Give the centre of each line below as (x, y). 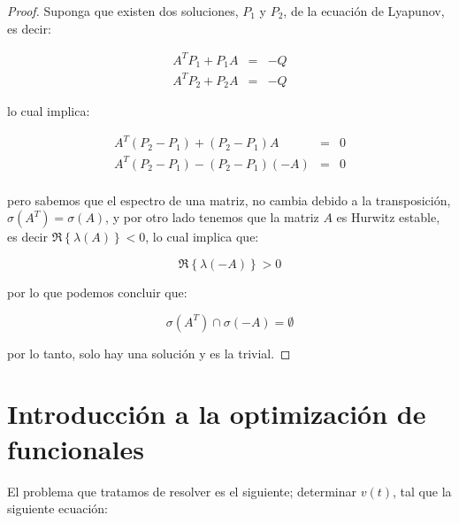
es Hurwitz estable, (388, 217)
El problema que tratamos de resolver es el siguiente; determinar (182, 491)
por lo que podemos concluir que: (97, 292)
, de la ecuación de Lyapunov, (364, 11)
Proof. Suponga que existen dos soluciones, (123, 11)
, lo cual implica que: (202, 237)
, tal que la (422, 491)
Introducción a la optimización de (217, 414)
